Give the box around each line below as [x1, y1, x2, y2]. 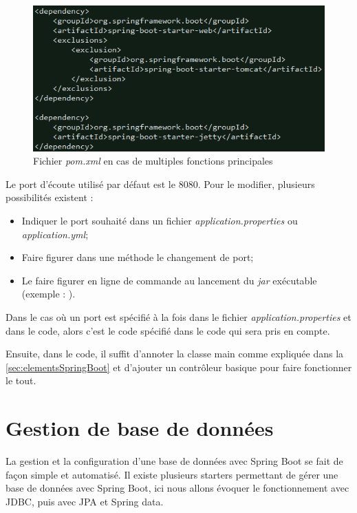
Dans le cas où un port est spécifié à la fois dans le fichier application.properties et [6, 309, 351, 324]
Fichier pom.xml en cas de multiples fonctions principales [33, 154, 273, 168]
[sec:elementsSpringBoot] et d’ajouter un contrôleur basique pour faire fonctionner [6, 359, 352, 374]
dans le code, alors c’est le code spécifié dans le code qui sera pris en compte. [6, 323, 330, 337]
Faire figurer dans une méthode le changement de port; [21, 250, 254, 264]
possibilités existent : [6, 190, 94, 205]
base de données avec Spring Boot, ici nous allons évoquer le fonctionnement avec [6, 481, 349, 495]
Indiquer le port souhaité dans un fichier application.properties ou [21, 213, 298, 227]
